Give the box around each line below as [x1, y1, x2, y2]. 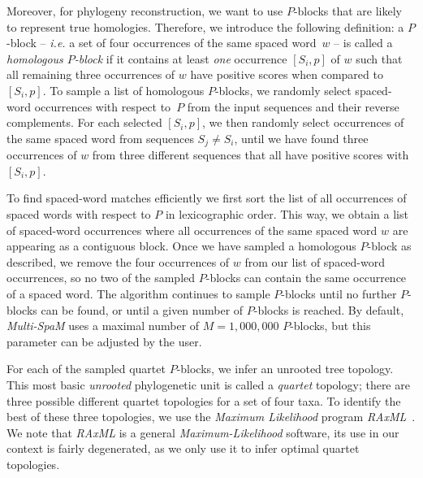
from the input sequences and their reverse [187, 98, 399, 115]
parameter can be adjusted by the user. [6, 332, 202, 350]
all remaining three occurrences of [6, 66, 175, 83]
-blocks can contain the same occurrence [205, 269, 407, 286]
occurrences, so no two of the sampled [6, 269, 196, 286]
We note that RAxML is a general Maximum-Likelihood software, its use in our [6, 424, 399, 441]
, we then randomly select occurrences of [202, 114, 404, 131]
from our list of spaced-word [244, 253, 386, 270]
